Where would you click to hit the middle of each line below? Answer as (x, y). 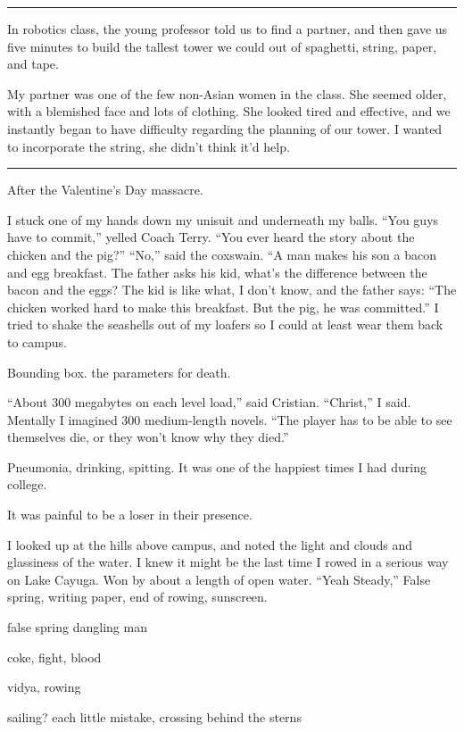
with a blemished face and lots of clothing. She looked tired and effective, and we (229, 111)
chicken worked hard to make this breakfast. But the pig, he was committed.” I (223, 307)
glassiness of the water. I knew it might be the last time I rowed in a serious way (228, 562)
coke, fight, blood (54, 657)
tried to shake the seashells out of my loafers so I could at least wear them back (225, 324)
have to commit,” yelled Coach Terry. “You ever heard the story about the (211, 237)
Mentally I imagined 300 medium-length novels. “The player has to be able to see (230, 419)
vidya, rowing (44, 687)
